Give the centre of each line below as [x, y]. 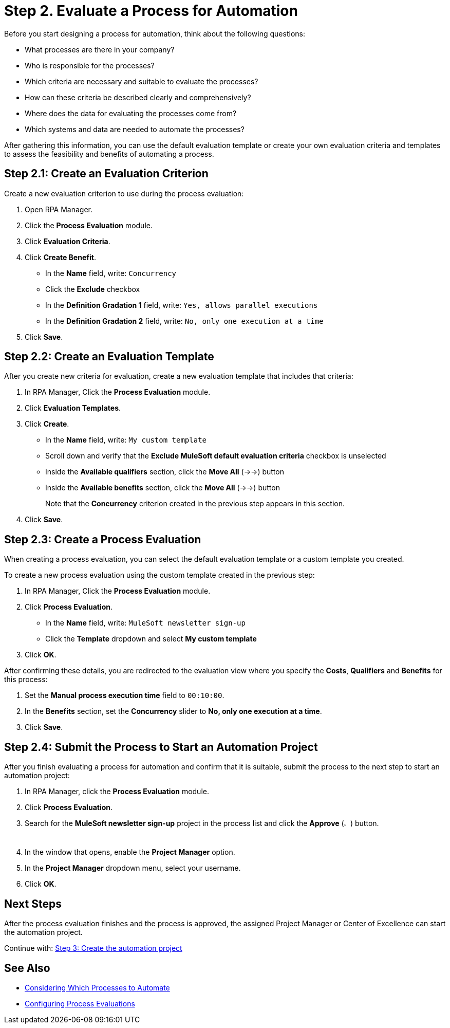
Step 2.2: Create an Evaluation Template [109, 357]
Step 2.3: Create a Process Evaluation [103, 539]
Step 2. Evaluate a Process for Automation [151, 11]
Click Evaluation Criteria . [68, 241]
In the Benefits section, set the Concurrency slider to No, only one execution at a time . [173, 711]
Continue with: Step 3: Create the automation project [93, 948]
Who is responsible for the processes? [90, 65]
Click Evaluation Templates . [73, 408]
